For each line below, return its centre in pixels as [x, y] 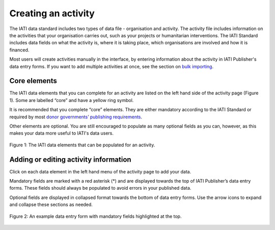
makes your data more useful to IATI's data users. [62, 133]
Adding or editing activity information [71, 159]
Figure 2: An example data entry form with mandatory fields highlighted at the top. [95, 216]
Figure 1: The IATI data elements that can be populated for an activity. [82, 145]
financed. [19, 50]
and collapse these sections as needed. [51, 205]
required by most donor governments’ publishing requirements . [76, 117]
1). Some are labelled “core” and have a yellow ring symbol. [72, 100]
